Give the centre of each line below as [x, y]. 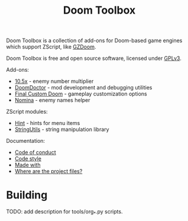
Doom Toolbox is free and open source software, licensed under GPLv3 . [94, 58]
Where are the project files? [48, 171]
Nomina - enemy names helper [52, 100]
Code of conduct [35, 152]
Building [27, 195]
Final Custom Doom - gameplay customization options [81, 94]
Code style [28, 159]
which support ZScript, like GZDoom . [51, 47]
